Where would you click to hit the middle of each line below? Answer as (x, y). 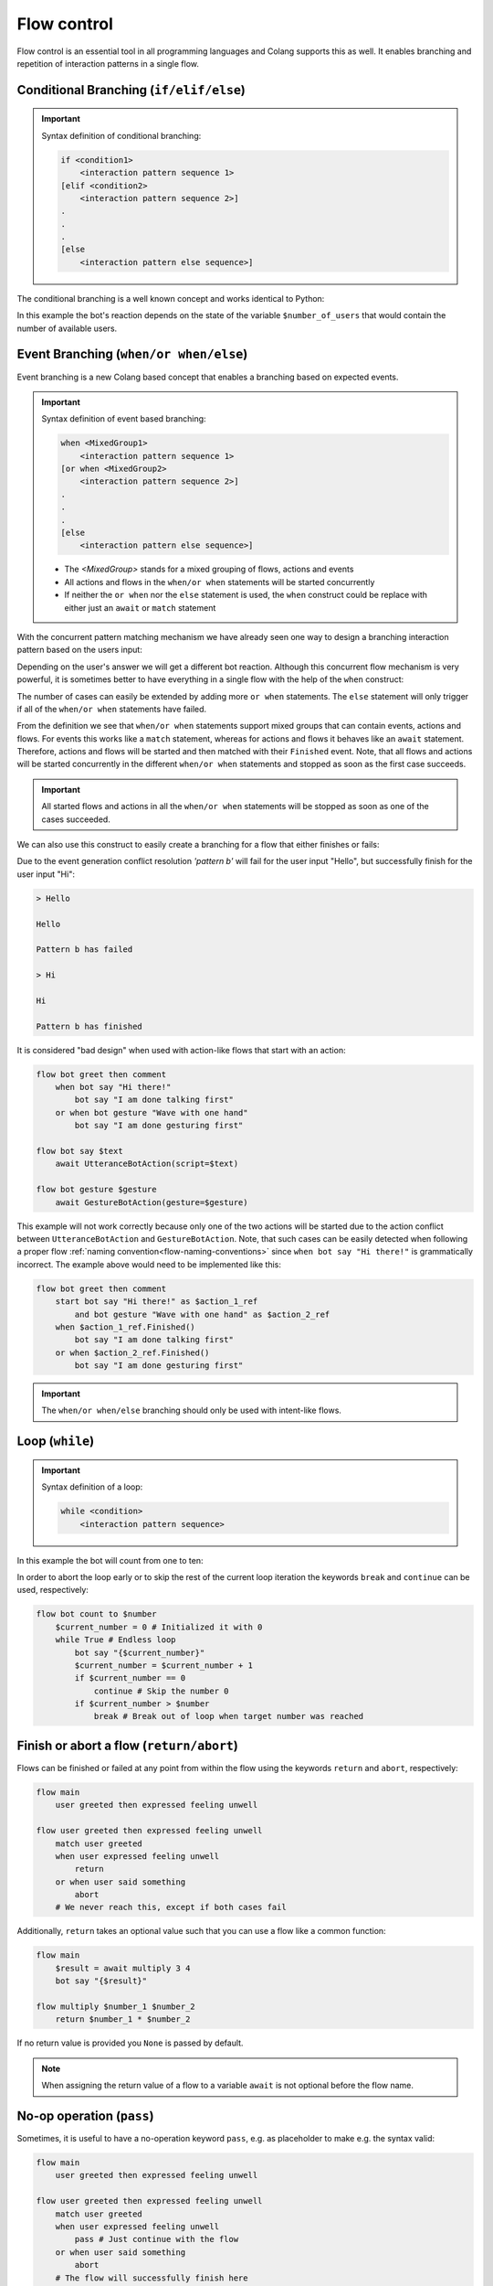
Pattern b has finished (89, 1026)
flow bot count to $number (96, 1614)
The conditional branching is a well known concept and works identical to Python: (171, 298)
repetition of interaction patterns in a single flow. (108, 63)
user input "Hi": (46, 874)
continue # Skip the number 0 (161, 1691)
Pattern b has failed (84, 950)
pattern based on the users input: (80, 650)
